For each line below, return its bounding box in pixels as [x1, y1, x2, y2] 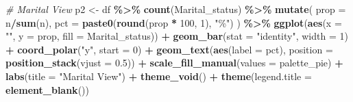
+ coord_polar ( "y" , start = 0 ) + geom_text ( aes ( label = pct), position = [5, 42, 333, 56]
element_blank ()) [5, 82, 89, 97]
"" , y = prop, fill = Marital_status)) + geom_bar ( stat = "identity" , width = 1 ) [5, 29, 348, 43]
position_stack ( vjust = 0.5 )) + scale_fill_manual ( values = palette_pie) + [5, 55, 343, 70]
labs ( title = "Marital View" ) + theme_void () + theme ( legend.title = [5, 68, 312, 83]
